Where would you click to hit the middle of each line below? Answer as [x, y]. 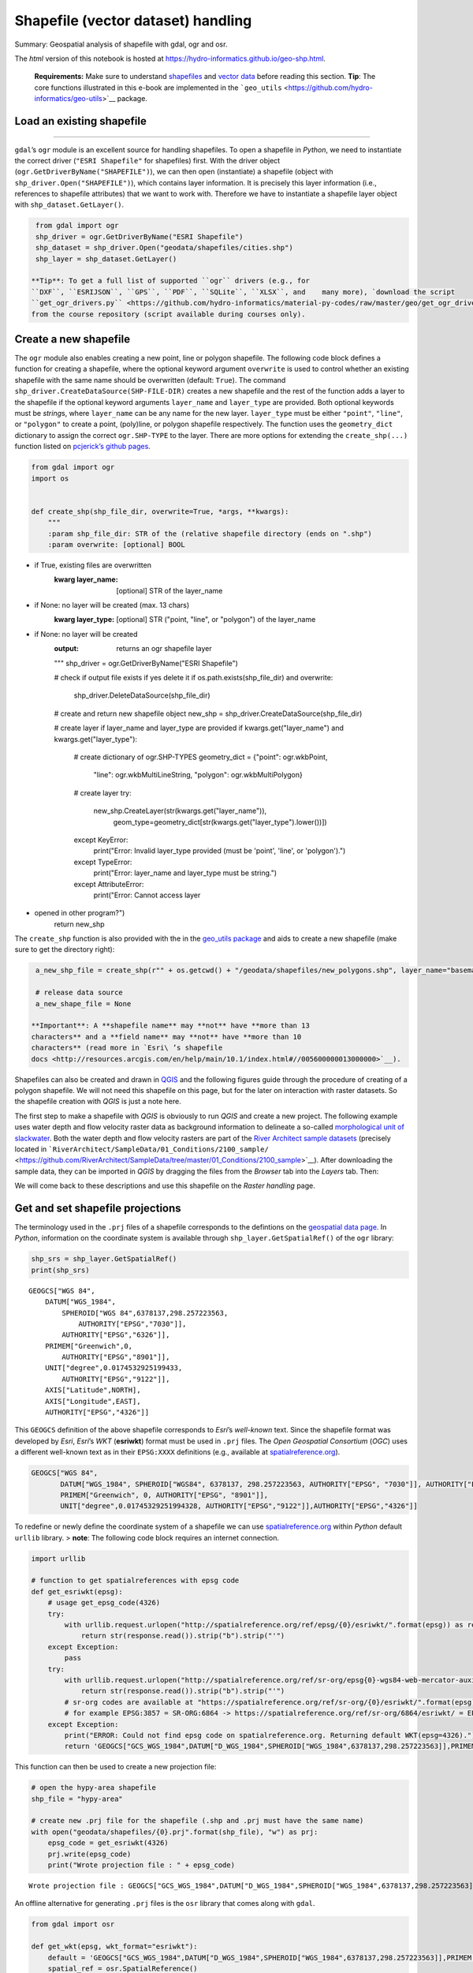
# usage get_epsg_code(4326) [104, 1603]
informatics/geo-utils [68, 99]
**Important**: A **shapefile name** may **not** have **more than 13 [171, 1026]
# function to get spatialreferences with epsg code [135, 1581]
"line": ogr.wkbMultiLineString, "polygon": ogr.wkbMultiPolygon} [198, 775]
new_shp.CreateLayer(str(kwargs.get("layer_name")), [180, 811]
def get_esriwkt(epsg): [77, 1591]
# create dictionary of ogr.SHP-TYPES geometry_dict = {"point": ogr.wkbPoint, [201, 757]
